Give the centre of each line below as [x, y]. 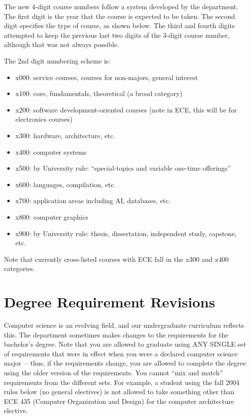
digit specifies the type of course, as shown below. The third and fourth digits [119, 25]
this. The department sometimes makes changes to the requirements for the [116, 334]
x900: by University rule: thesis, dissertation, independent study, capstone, [126, 233]
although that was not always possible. [62, 44]
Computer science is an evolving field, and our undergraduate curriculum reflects [124, 325]
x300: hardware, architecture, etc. [65, 135]
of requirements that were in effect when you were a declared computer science [121, 353]
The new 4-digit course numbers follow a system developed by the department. [121, 6]
